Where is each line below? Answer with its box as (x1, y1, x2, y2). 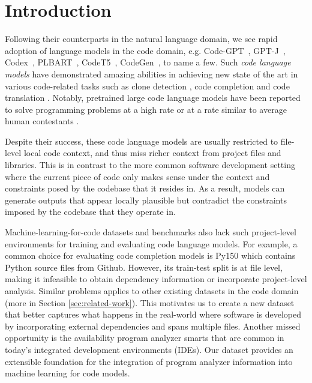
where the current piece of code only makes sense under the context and (5, 170, 270, 182)
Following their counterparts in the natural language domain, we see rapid (5, 32, 278, 45)
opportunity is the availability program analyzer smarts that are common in (5, 331, 284, 344)
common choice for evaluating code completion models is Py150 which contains (5, 249, 296, 262)
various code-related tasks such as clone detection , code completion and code (5, 79, 290, 92)
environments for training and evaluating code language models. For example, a (5, 237, 298, 250)
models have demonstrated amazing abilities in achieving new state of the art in (5, 67, 298, 80)
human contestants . (5, 115, 79, 127)
